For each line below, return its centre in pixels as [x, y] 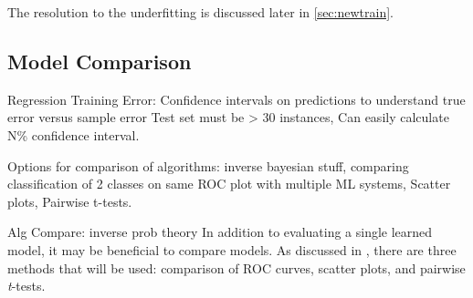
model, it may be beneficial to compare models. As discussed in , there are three [232, 249]
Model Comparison [100, 61]
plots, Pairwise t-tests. [70, 201]
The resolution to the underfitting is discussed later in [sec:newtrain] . [200, 12]
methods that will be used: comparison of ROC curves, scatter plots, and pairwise [236, 267]
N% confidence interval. [74, 134]
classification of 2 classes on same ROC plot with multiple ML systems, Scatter [229, 184]
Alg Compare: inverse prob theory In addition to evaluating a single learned [220, 232]
